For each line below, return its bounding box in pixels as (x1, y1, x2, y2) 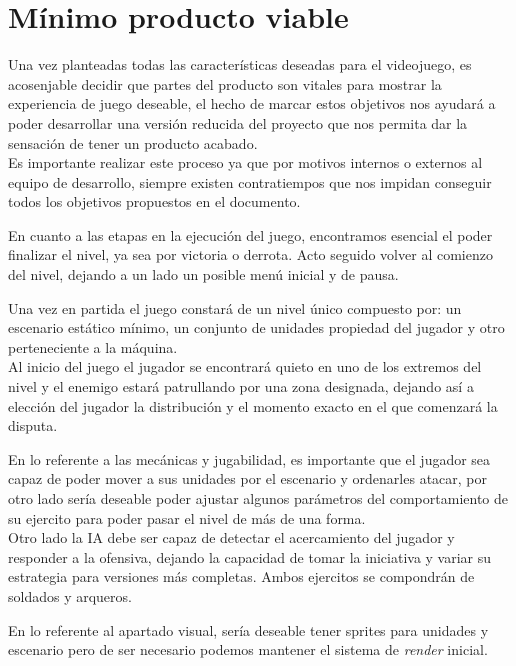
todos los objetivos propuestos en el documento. (8, 191, 301, 212)
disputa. (8, 415, 58, 436)
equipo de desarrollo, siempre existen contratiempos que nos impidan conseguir (8, 171, 492, 192)
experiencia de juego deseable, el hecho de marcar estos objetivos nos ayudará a (8, 93, 496, 114)
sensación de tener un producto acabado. (8, 132, 258, 153)
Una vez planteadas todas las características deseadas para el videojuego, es (8, 54, 472, 75)
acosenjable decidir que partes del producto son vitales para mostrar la (8, 73, 442, 94)
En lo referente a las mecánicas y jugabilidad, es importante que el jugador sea (8, 448, 491, 469)
